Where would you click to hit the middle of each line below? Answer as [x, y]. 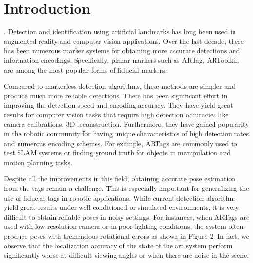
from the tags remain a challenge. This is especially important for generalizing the [126, 188]
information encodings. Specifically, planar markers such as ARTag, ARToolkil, [122, 60]
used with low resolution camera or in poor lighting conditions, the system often [124, 226]
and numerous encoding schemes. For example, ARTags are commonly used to [121, 143]
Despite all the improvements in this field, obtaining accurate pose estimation [120, 178]
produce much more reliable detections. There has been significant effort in [116, 95]
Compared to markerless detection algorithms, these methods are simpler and [120, 86]
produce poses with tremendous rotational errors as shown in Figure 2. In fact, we [126, 236]
